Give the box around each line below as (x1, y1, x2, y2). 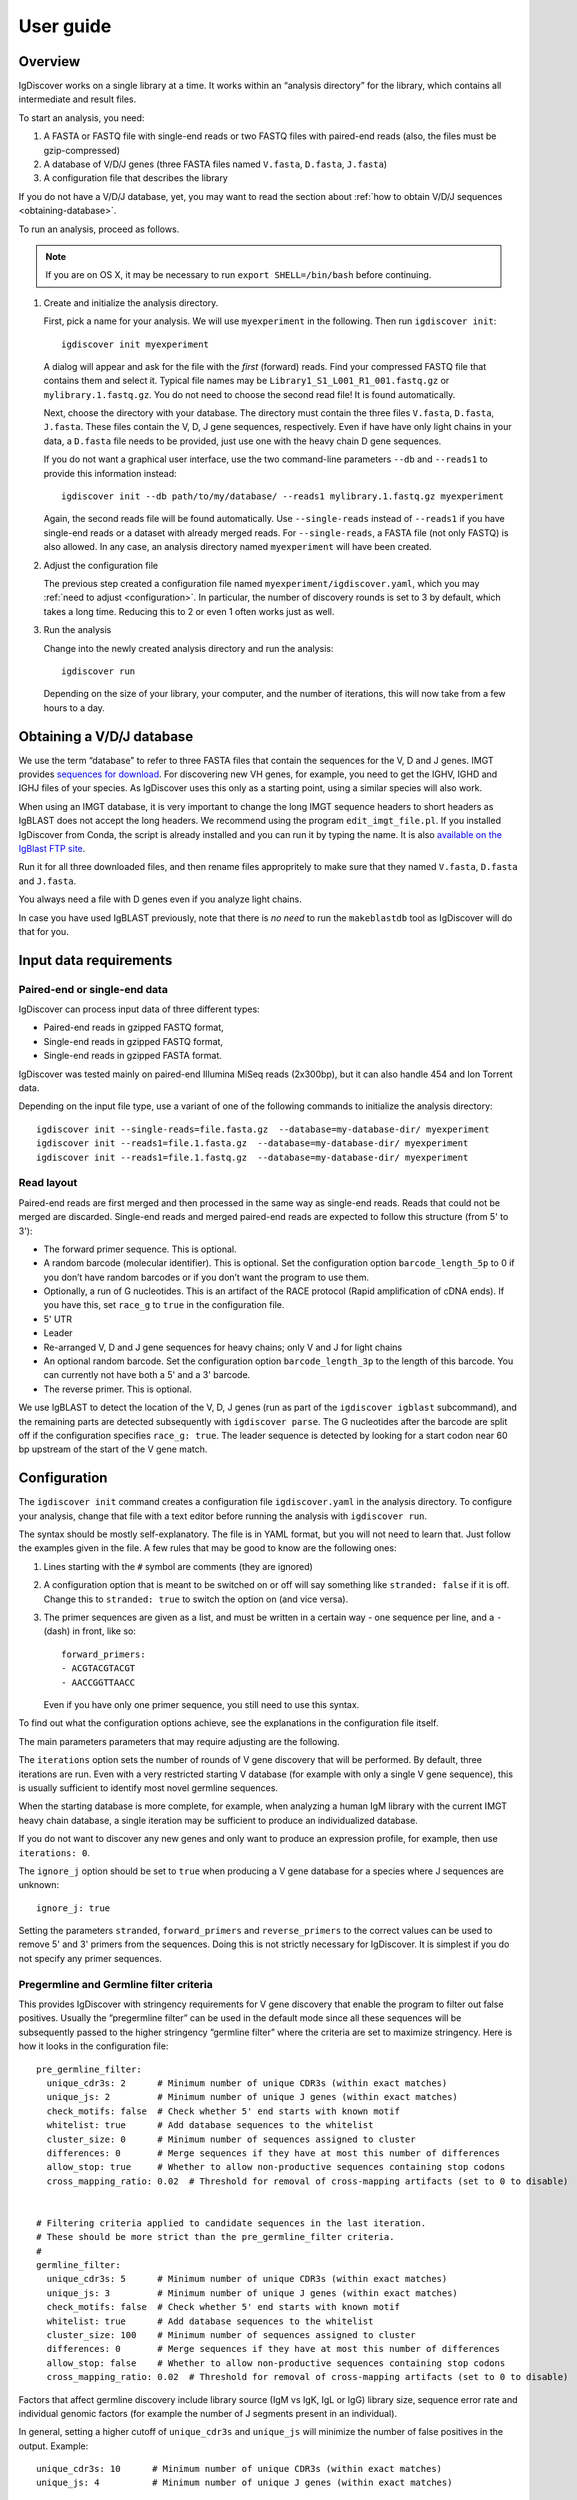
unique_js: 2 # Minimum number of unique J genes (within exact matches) (46, 2091, 459, 2103)
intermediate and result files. (18, 93, 137, 105)
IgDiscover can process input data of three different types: (18, 1003, 260, 1015)
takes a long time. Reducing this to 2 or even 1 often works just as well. (43, 605, 335, 617)
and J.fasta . (18, 875, 77, 887)
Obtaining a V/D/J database (18, 728, 194, 745)
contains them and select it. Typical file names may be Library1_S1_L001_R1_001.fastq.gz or (43, 375, 450, 387)
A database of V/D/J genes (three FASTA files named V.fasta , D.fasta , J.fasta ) (43, 158, 388, 170)
